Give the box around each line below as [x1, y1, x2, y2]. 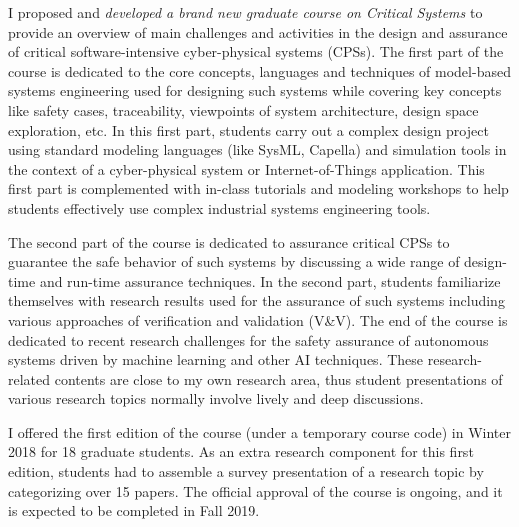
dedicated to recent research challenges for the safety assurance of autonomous [8, 329, 489, 350]
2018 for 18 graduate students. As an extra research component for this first [8, 441, 474, 462]
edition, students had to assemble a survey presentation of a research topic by [8, 461, 484, 482]
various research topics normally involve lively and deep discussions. [8, 388, 424, 409]
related [8, 368, 51, 389]
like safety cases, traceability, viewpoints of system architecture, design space [8, 99, 479, 120]
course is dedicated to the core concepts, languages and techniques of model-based [8, 60, 511, 81]
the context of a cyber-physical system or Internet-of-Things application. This [8, 158, 485, 179]
